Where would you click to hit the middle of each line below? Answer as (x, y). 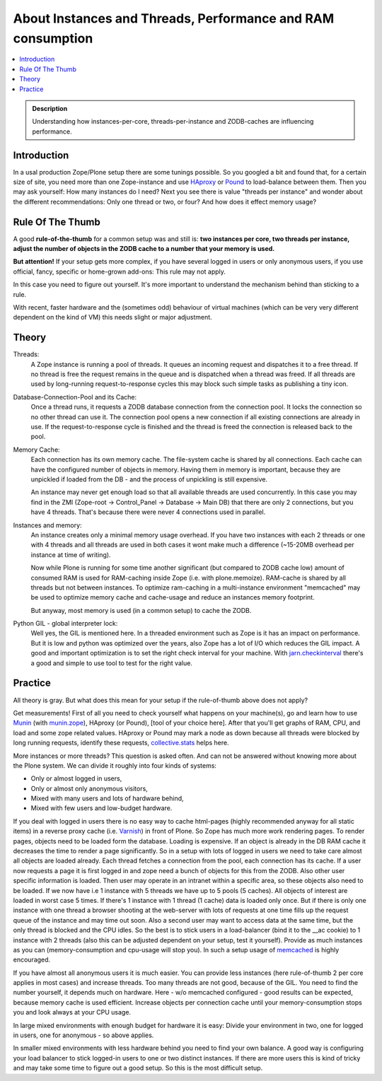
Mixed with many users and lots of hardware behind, (107, 798)
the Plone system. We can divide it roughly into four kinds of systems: (115, 765)
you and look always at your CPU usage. (72, 1012)
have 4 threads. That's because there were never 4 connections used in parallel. (148, 512)
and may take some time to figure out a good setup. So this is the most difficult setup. (138, 1068)
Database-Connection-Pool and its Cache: (75, 397)
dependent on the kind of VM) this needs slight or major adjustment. (112, 317)
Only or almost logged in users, (76, 778)
